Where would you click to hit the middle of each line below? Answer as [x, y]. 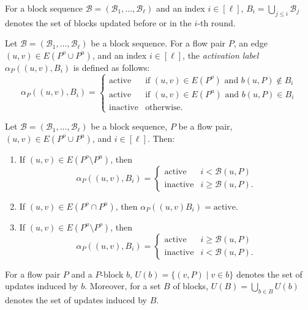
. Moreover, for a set [123, 286]
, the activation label [221, 55]
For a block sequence [44, 8]
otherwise [163, 107]
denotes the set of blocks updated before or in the [98, 22]
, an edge [250, 43]
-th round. [216, 22]
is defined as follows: [111, 67]
